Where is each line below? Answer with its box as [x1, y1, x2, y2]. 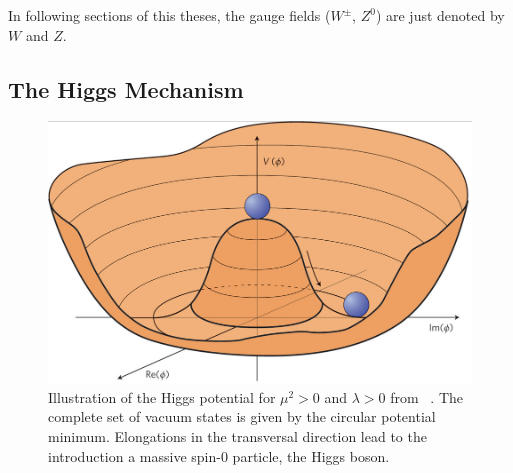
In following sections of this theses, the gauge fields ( [8, 5, 331, 25]
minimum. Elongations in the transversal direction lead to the [48, 425, 427, 446]
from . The [390, 386, 464, 407]
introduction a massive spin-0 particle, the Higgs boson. [48, 445, 390, 466]
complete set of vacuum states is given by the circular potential [48, 406, 436, 427]
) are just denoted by [375, 5, 505, 25]
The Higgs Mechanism [8, 73, 244, 104]
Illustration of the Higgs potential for [48, 386, 276, 407]
